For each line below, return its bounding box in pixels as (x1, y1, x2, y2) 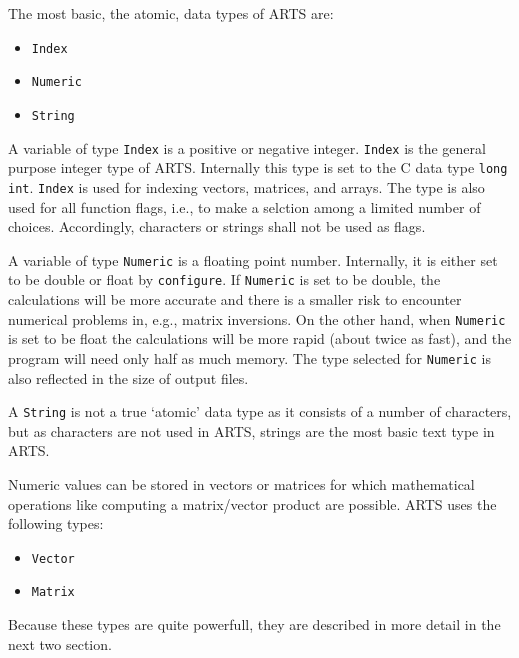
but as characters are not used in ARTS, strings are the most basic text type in (8, 420, 495, 441)
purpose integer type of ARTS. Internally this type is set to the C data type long (8, 157, 508, 178)
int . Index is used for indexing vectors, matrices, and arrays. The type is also (8, 176, 485, 197)
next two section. (8, 633, 112, 654)
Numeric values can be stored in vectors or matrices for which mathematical (8, 473, 475, 494)
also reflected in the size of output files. (8, 367, 249, 388)
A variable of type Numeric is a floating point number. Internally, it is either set (8, 249, 498, 270)
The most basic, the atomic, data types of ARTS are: (8, 3, 334, 23)
